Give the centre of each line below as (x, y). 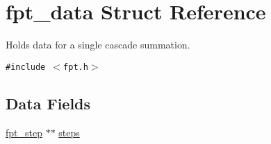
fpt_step (24, 132)
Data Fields (48, 103)
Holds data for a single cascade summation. (98, 45)
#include (26, 67)
